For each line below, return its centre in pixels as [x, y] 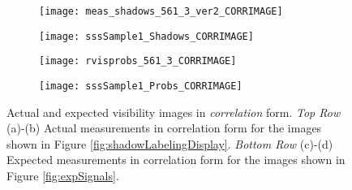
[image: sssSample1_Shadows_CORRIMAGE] [146, 36]
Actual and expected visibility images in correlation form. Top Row [174, 112]
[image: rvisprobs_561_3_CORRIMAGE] [138, 61]
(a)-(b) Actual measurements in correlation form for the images [164, 128]
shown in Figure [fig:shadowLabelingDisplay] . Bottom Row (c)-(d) [170, 143]
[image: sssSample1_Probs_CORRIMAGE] [141, 86]
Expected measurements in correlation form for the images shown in [176, 160]
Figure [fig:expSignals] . [63, 175]
